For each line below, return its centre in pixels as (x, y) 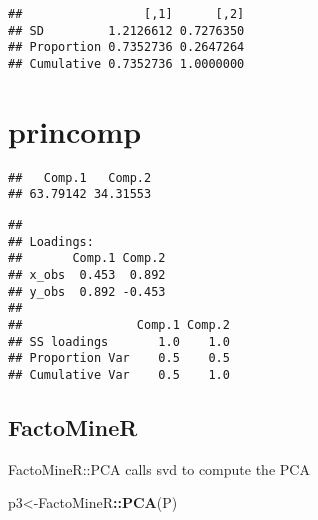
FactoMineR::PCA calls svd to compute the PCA (159, 468)
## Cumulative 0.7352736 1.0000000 (126, 63)
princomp (75, 130)
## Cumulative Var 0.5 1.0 (119, 374)
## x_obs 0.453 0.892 (87, 275)
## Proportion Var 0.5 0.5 (119, 358)
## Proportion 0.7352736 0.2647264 (126, 47)
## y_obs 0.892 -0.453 (87, 291)
